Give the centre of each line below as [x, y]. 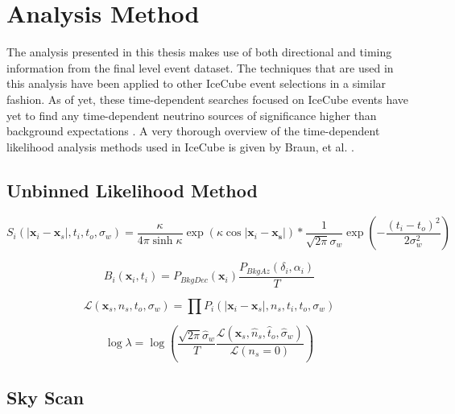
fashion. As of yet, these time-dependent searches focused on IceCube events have [208, 99]
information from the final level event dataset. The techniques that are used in [200, 67]
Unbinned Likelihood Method [132, 190]
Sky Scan [45, 397]
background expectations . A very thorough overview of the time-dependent [193, 131]
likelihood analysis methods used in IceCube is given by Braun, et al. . [180, 146]
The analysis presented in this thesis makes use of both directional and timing [199, 52]
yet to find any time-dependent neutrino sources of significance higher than [192, 115]
